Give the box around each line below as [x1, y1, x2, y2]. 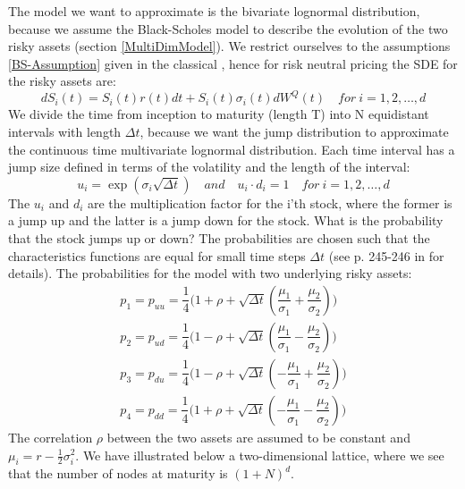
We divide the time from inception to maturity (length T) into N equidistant [8, 105, 429, 123]
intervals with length [8, 122, 122, 141]
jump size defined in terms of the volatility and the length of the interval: [8, 157, 410, 176]
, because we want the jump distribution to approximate [139, 122, 449, 141]
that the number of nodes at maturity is [8, 464, 228, 483]
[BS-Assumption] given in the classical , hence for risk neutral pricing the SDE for [8, 54, 458, 72]
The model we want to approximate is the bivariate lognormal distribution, [8, 2, 420, 20]
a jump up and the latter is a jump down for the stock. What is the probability [8, 211, 444, 230]
